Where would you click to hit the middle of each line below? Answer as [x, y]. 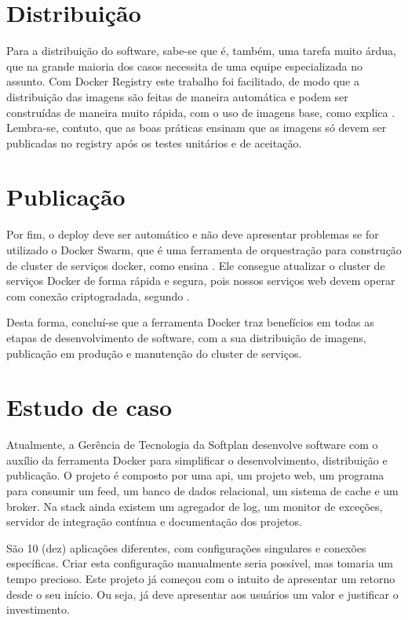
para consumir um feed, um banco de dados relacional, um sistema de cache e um [202, 491]
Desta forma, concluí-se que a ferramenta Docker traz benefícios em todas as [190, 322]
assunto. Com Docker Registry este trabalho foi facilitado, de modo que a [183, 81]
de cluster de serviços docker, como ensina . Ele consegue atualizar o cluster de [196, 265]
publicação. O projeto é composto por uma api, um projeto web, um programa [195, 475]
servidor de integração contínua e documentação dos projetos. [154, 522]
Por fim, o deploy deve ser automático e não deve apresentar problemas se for [193, 234]
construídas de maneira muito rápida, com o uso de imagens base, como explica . [201, 112]
